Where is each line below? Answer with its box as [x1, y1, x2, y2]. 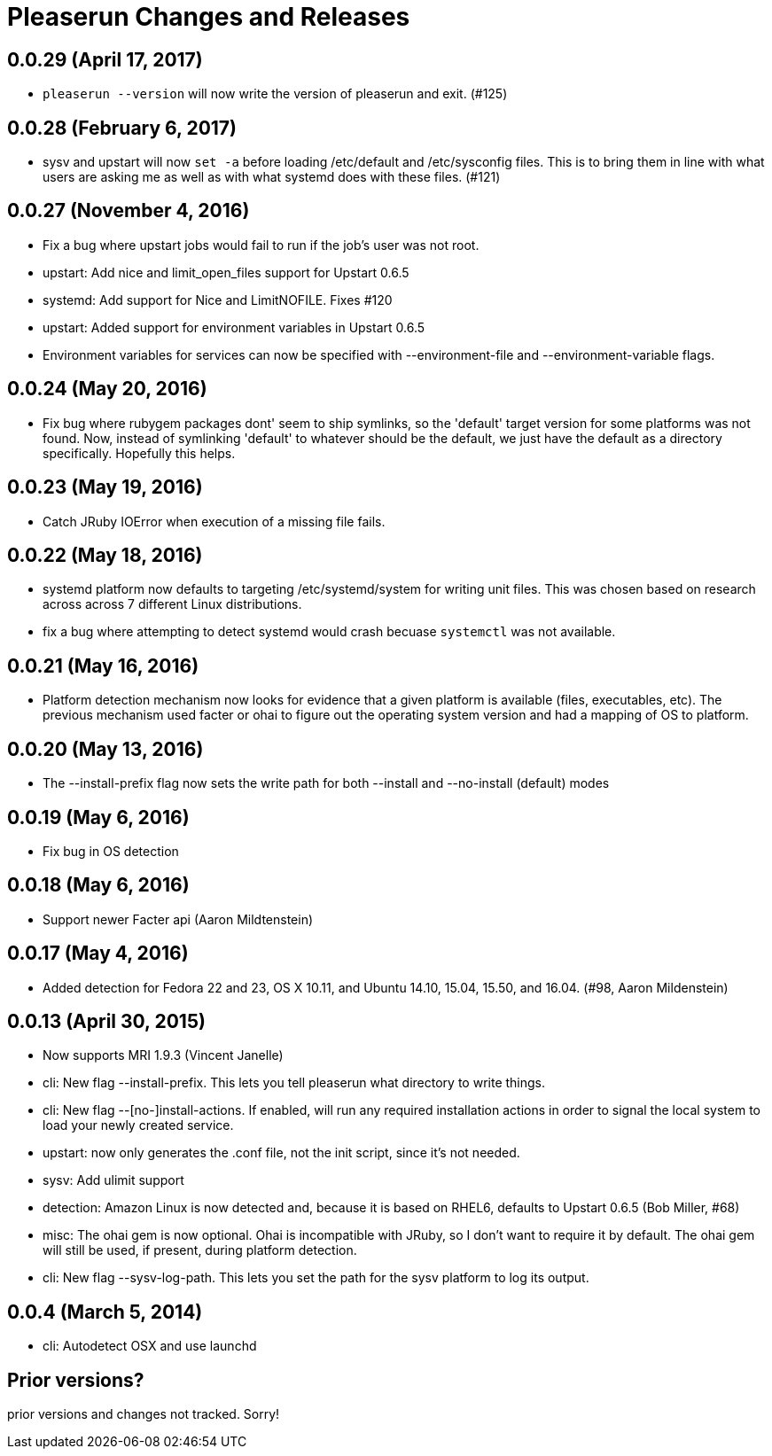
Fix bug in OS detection [43, 843, 179, 859]
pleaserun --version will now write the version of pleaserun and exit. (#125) [43, 86, 508, 102]
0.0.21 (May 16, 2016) [7, 654, 199, 677]
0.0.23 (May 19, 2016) [7, 476, 203, 499]
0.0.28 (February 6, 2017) [7, 116, 237, 139]
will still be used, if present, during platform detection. [43, 1242, 357, 1258]
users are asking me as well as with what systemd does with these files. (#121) [43, 169, 501, 185]
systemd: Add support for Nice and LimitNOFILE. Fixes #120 [43, 292, 393, 308]
